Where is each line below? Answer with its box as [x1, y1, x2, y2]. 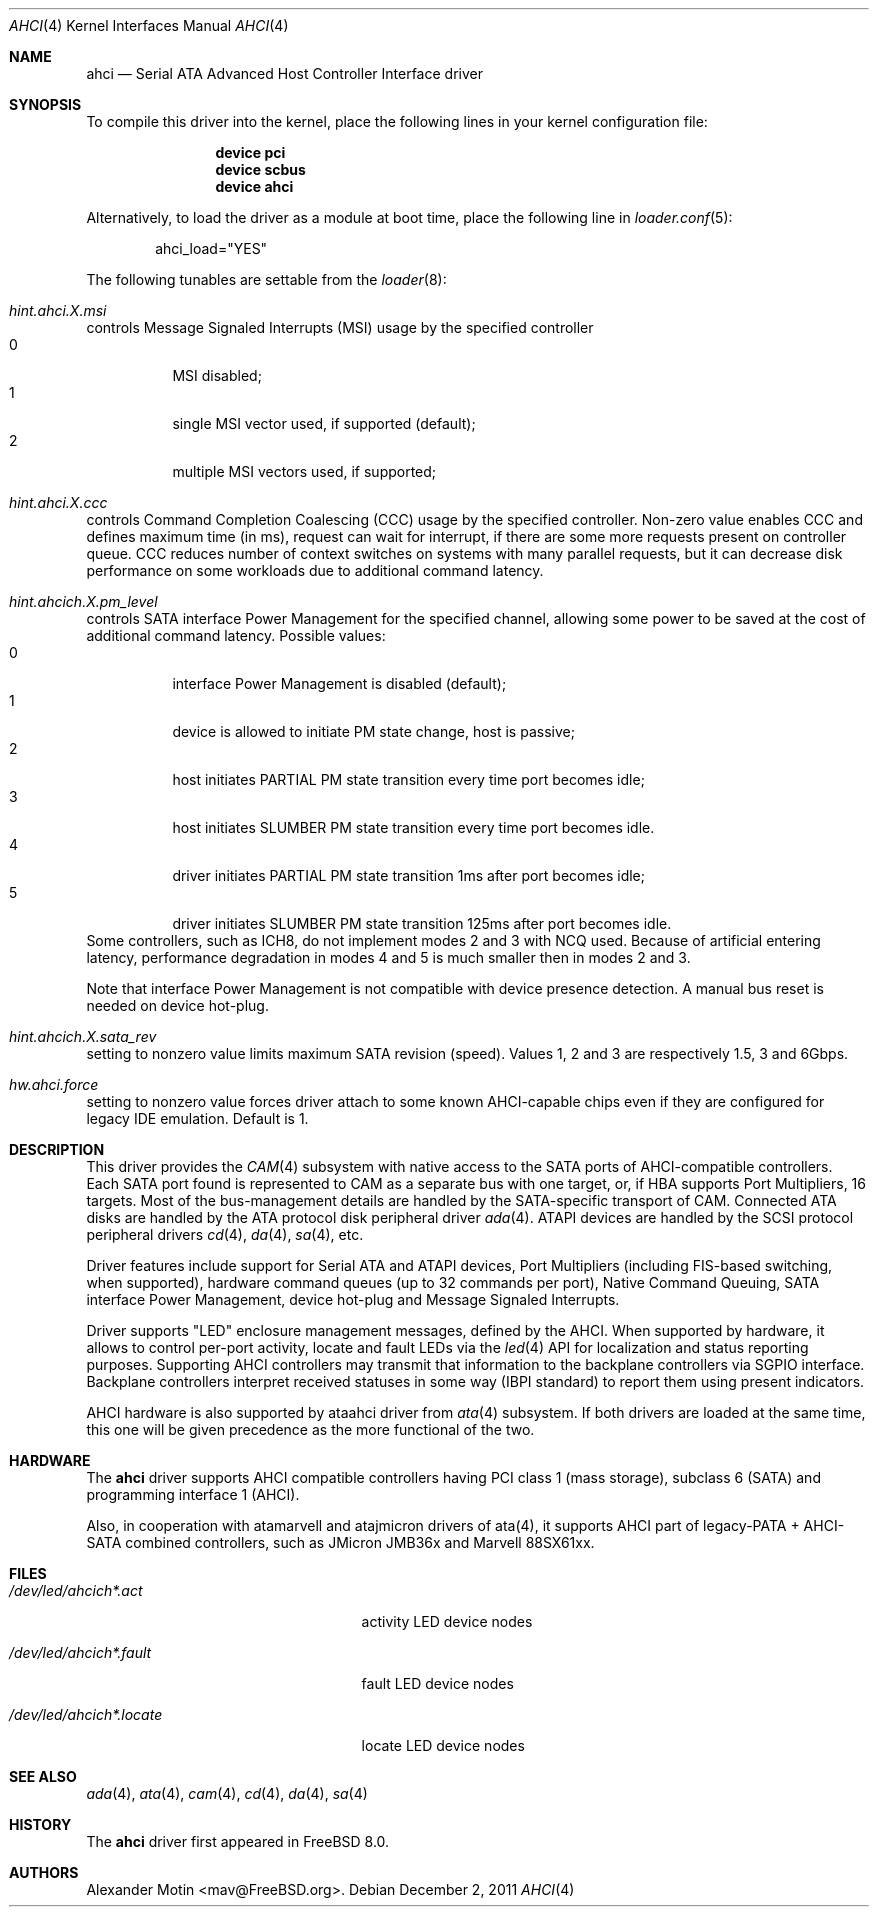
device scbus [215, 161, 306, 178]
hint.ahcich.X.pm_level [9, 593, 158, 610]
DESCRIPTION [9, 1141, 105, 1158]
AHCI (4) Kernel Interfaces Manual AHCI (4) [9, 17, 289, 34]
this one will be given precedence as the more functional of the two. [86, 1421, 535, 1438]
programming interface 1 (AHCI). [86, 1486, 300, 1503]
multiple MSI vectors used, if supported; [172, 463, 437, 480]
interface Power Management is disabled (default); [172, 675, 507, 692]
